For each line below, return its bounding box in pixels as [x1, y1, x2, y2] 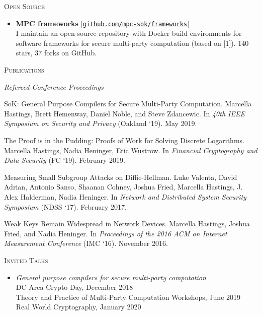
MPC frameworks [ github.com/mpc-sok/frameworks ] [16, 18, 190, 28]
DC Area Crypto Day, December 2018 [16, 282, 133, 292]
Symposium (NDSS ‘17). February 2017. [4, 201, 127, 212]
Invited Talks [4, 255, 48, 265]
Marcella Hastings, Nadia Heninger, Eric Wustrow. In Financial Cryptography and [4, 145, 257, 155]
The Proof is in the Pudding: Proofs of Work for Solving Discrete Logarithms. [4, 135, 244, 145]
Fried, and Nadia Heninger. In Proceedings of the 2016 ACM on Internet [4, 228, 227, 238]
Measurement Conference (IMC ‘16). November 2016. [4, 238, 168, 248]
